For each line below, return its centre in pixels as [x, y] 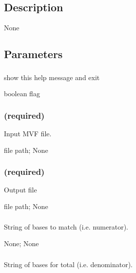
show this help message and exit [52, 77]
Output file [20, 190]
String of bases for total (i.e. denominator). [68, 264]
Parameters [33, 54]
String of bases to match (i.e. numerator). [66, 227]
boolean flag [22, 94]
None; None [21, 243]
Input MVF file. [28, 133]
